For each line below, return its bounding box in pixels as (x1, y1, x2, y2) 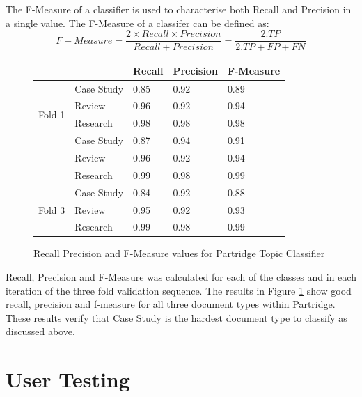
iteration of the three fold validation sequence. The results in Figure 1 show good (6, 283, 352, 297)
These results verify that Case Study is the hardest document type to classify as (6, 310, 347, 325)
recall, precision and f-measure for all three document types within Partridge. (6, 297, 336, 311)
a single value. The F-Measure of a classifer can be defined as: (6, 15, 269, 30)
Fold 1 (38, 107, 65, 121)
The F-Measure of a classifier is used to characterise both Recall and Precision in (6, 2, 352, 16)
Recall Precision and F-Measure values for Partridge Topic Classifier (33, 246, 325, 260)
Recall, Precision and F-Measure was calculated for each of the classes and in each (6, 270, 356, 284)
